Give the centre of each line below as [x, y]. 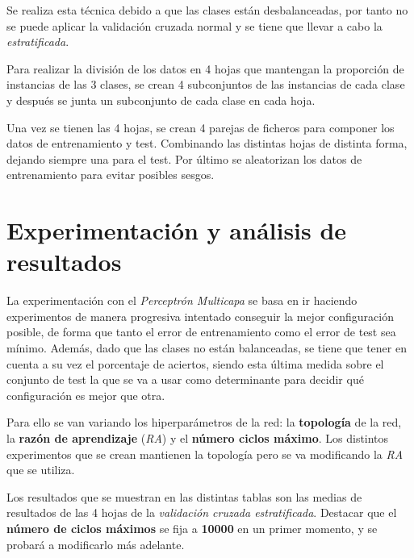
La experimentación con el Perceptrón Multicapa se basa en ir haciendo [182, 300]
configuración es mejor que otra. [86, 395]
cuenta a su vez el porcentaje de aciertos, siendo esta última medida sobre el [195, 363]
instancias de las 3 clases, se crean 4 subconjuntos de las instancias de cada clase [206, 84]
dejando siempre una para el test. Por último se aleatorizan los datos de [184, 158]
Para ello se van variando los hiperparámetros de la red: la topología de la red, [204, 422]
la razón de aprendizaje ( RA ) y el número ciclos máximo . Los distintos [198, 438]
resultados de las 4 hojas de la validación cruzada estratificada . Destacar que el [202, 512]
